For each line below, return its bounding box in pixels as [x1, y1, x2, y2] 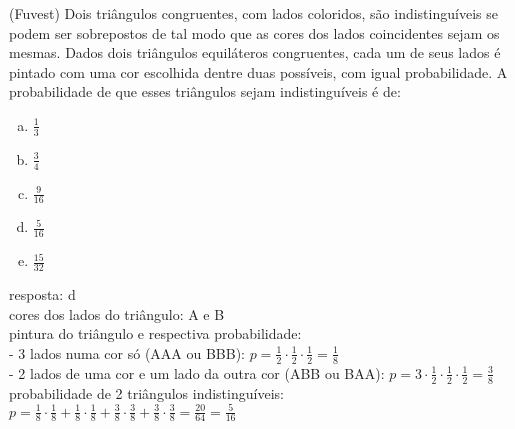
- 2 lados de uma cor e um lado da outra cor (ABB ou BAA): [9, 362, 385, 383]
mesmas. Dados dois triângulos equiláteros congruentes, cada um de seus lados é [9, 42, 501, 63]
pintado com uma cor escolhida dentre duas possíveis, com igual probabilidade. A [9, 61, 508, 82]
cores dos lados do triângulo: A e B [9, 303, 225, 324]
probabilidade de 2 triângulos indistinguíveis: [9, 382, 284, 403]
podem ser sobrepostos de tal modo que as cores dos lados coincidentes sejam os [9, 22, 500, 43]
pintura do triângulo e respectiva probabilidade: [9, 323, 302, 344]
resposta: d [9, 284, 76, 305]
